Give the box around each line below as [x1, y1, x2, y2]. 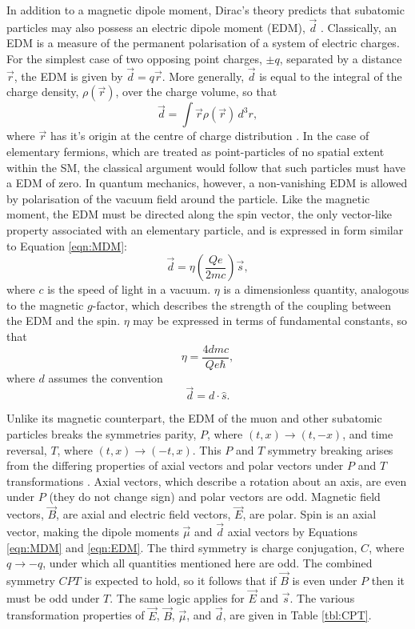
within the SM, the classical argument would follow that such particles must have [6, 158, 405, 175]
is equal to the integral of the [259, 67, 402, 84]
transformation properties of [6, 607, 145, 623]
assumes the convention [48, 369, 163, 386]
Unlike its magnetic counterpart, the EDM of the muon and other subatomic [6, 410, 382, 427]
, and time [342, 426, 393, 442]
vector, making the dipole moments [6, 523, 179, 539]
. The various [289, 589, 355, 606]
